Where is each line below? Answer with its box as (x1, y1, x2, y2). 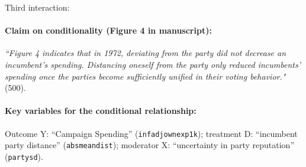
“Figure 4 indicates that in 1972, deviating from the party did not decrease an (5, 47, 286, 59)
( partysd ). (5, 150, 43, 162)
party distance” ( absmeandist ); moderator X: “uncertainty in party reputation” (5, 139, 294, 151)
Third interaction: (5, 1, 70, 13)
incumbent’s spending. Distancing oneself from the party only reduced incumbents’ (5, 58, 301, 70)
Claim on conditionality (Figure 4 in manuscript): (5, 24, 212, 37)
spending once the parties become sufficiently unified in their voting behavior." (5, 70, 286, 82)
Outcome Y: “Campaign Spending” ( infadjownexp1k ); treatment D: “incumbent (5, 127, 298, 139)
